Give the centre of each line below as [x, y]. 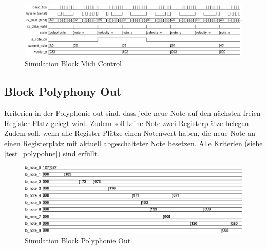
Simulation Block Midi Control [73, 64]
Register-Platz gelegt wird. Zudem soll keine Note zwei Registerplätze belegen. [128, 123]
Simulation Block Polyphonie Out [78, 240]
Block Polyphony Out [63, 91]
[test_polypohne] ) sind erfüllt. [52, 153]
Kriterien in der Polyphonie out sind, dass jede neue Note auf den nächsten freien [132, 113]
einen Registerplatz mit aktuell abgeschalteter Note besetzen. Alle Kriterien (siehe [133, 143]
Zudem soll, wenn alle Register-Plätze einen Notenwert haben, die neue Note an [130, 133]
